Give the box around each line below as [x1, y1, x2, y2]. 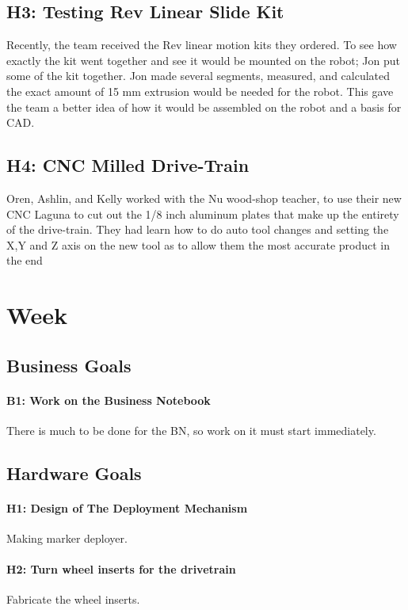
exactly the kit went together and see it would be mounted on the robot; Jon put [6, 51, 400, 68]
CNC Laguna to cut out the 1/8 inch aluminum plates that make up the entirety [6, 205, 399, 222]
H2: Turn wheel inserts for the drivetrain [6, 561, 236, 578]
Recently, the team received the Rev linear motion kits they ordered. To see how [6, 36, 397, 53]
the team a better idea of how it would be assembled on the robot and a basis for [6, 98, 402, 115]
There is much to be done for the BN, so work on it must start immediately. [6, 421, 376, 438]
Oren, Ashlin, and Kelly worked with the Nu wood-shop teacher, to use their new [6, 189, 402, 206]
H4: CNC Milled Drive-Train [6, 153, 250, 177]
